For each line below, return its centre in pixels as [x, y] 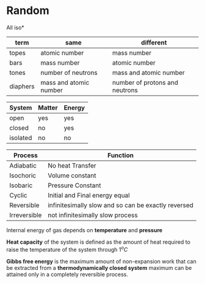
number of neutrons [69, 73]
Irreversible [26, 215]
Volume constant [72, 176]
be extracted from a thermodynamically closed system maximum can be [99, 268]
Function [121, 155]
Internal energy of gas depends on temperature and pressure [85, 230]
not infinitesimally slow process [93, 215]
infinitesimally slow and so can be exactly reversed [121, 205]
